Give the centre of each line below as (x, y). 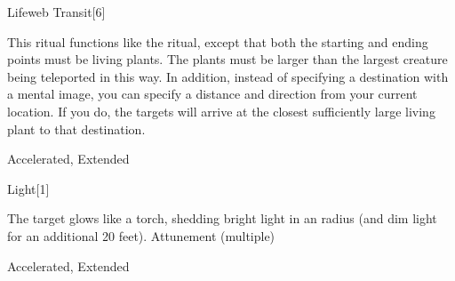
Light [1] (28, 188)
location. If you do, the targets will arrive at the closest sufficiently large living (221, 111)
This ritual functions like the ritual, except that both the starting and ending (218, 41)
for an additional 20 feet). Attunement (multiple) (141, 235)
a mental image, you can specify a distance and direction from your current (212, 94)
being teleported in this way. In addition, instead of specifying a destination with (228, 76)
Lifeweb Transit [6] (56, 12)
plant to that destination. (76, 128)
